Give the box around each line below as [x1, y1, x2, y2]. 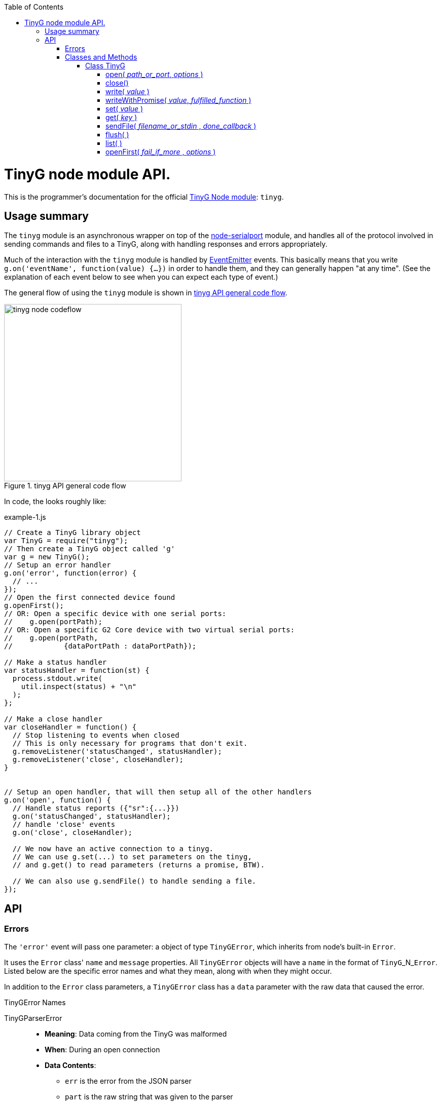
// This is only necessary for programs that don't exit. [12, 739, 248, 748]
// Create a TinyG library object [4, 528, 141, 537]
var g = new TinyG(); [4, 553, 90, 561]
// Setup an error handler [4, 561, 111, 569]
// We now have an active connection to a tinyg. [12, 845, 214, 853]
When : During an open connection [45, 1045, 160, 1054]
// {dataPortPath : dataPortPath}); [4, 642, 197, 651]
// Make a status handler [4, 658, 107, 667]
